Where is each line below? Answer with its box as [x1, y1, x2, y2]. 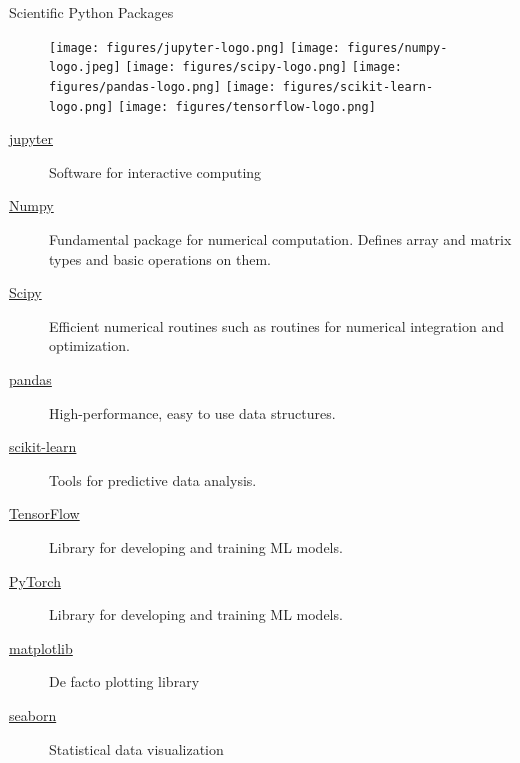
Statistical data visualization [49, 738, 224, 759]
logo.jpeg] [49, 60, 121, 75]
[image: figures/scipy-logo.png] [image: [125, 60, 402, 75]
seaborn [9, 704, 57, 725]
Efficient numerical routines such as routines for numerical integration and [49, 315, 504, 336]
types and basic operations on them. [49, 248, 271, 269]
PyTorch [9, 570, 61, 591]
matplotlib [9, 637, 73, 658]
